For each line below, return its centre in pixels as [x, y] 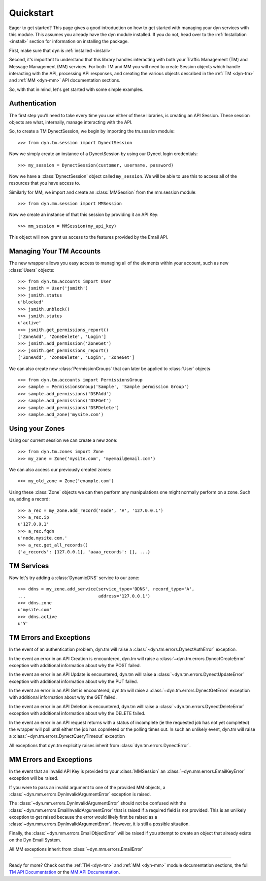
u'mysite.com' [35, 610]
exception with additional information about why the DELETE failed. [77, 713]
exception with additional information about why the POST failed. [75, 665]
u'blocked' [31, 302]
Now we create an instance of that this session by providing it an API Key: [84, 214]
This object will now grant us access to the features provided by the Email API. [89, 237]
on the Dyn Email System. [35, 840]
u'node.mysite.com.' [43, 538]
